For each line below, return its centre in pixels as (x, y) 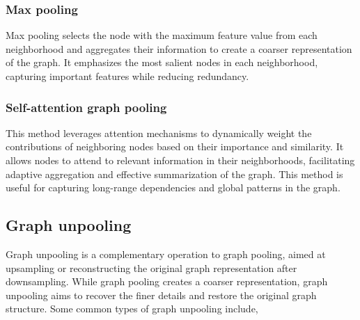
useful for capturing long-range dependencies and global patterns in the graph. (173, 187)
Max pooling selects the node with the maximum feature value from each (162, 35)
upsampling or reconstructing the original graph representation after (151, 267)
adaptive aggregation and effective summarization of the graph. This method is (174, 174)
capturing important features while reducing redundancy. (127, 76)
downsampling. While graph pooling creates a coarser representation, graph (167, 281)
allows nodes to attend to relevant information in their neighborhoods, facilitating (180, 160)
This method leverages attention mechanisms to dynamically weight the (159, 133)
